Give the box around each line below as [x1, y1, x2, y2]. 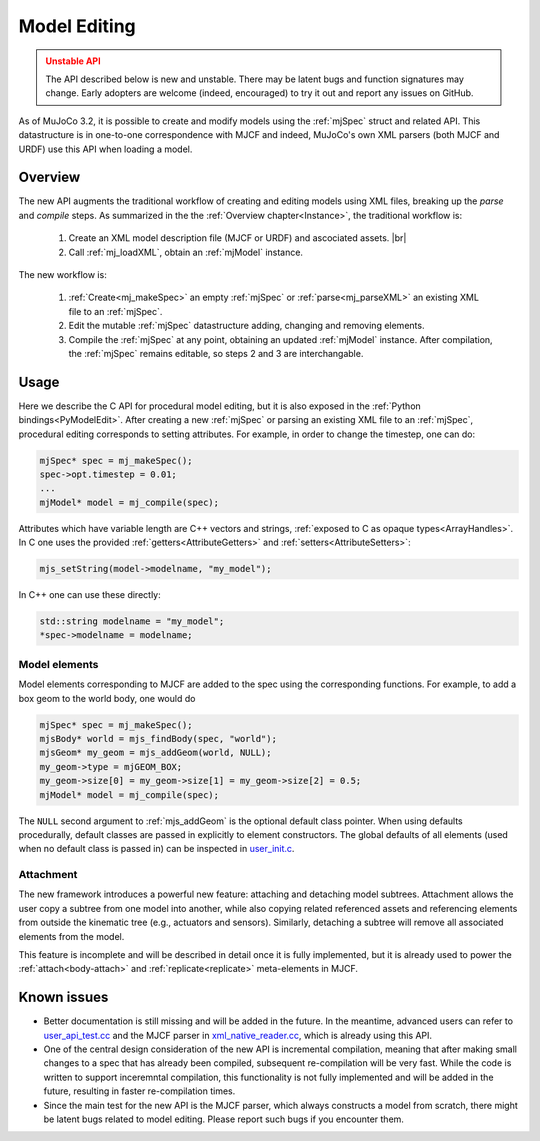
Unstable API [45, 55, 101, 67]
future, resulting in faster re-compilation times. [43, 1085, 236, 1097]
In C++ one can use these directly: [18, 589, 162, 601]
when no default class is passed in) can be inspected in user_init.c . [18, 843, 295, 855]
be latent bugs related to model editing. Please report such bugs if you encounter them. [43, 1113, 405, 1125]
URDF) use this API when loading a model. [18, 143, 193, 155]
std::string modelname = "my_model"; [39, 616, 225, 627]
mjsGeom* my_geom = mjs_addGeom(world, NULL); [39, 747, 272, 759]
